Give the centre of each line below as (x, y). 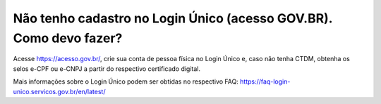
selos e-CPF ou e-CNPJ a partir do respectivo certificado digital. (107, 69)
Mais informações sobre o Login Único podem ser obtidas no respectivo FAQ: (126, 82)
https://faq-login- (265, 82)
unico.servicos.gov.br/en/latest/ (59, 91)
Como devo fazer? (68, 38)
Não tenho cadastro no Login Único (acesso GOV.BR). (173, 18)
